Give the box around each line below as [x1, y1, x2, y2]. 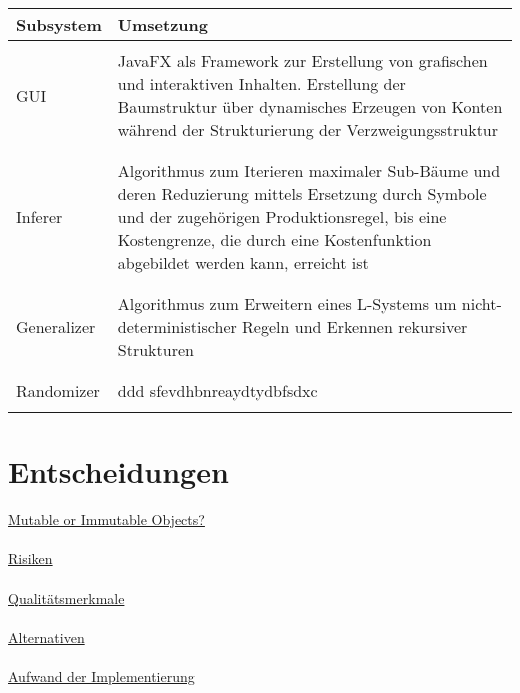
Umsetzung [117, 13, 208, 36]
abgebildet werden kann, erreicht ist [117, 251, 369, 274]
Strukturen [117, 338, 194, 361]
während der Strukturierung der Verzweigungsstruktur [117, 118, 499, 141]
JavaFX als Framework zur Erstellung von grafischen [117, 49, 488, 72]
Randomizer [16, 379, 100, 402]
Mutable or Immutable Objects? [8, 509, 205, 530]
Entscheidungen [8, 451, 229, 492]
